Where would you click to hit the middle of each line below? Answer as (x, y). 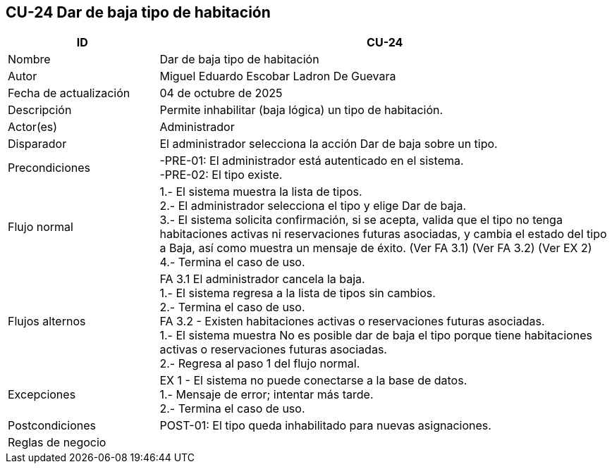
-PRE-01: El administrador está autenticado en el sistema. (312, 161)
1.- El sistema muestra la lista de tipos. (261, 192)
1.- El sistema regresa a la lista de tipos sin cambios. (298, 293)
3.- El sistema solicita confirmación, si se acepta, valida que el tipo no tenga (361, 220)
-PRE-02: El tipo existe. (221, 175)
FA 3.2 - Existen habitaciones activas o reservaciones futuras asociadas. (352, 321)
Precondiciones (49, 168)
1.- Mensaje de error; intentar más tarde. (267, 395)
